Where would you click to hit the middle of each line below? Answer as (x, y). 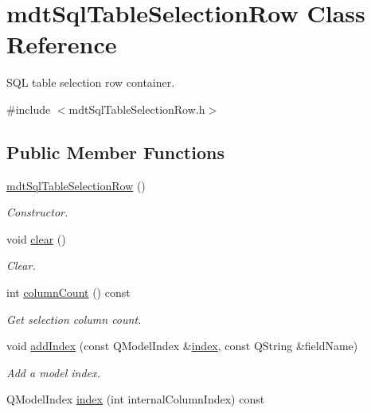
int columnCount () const (68, 292)
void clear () (36, 238)
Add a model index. (53, 372)
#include (29, 109)
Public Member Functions (115, 152)
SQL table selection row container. (91, 82)
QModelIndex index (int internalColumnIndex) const (136, 399)
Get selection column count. (74, 319)
